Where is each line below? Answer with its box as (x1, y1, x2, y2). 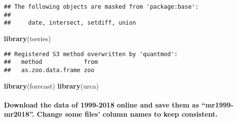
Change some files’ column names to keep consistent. (36, 109, 218, 119)
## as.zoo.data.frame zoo (4, 66, 95, 74)
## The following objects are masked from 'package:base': (4, 3, 199, 10)
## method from (4, 59, 98, 66)
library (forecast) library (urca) (4, 80, 99, 91)
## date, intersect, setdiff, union (4, 19, 136, 27)
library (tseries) (4, 33, 51, 43)
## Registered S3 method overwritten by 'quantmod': (4, 50, 178, 58)
